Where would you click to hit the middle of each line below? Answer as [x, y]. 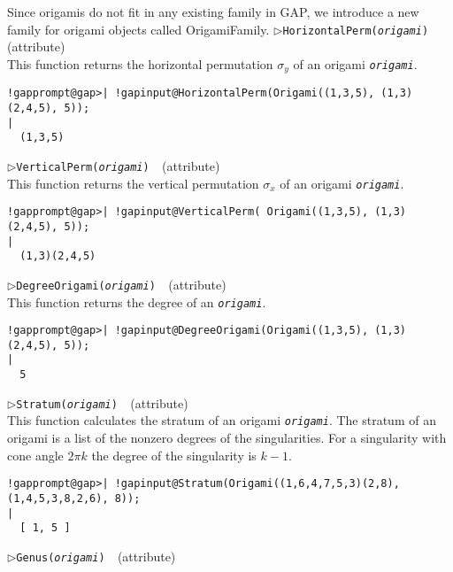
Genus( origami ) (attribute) [96, 556]
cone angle [35, 455]
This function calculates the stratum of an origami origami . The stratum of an [222, 420]
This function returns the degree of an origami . [137, 301]
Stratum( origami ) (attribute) [102, 402]
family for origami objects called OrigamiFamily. [138, 29]
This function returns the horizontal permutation [140, 63]
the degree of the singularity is [174, 455]
